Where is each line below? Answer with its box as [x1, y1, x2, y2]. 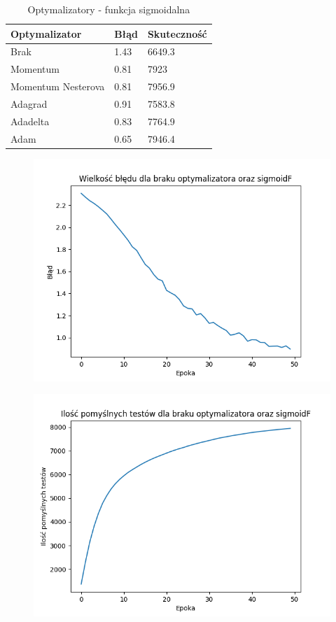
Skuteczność [147, 26, 207, 41]
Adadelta [10, 113, 50, 128]
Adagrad [10, 96, 48, 111]
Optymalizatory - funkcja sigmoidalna [27, 2, 190, 16]
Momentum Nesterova [10, 79, 105, 94]
